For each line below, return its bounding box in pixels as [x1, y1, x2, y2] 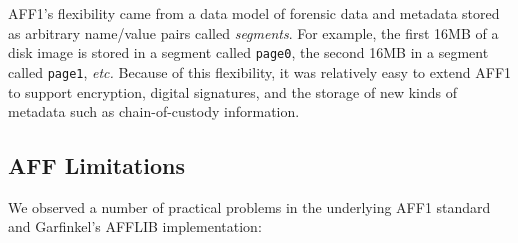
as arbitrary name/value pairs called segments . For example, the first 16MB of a [8, 22, 499, 43]
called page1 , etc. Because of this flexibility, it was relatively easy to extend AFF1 [8, 61, 512, 82]
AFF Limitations [8, 150, 185, 181]
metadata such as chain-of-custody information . [8, 101, 300, 122]
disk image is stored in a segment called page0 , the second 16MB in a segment [8, 42, 489, 63]
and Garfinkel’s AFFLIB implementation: [8, 216, 262, 237]
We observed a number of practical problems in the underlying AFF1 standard [8, 196, 491, 217]
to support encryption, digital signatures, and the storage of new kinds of [8, 81, 457, 102]
